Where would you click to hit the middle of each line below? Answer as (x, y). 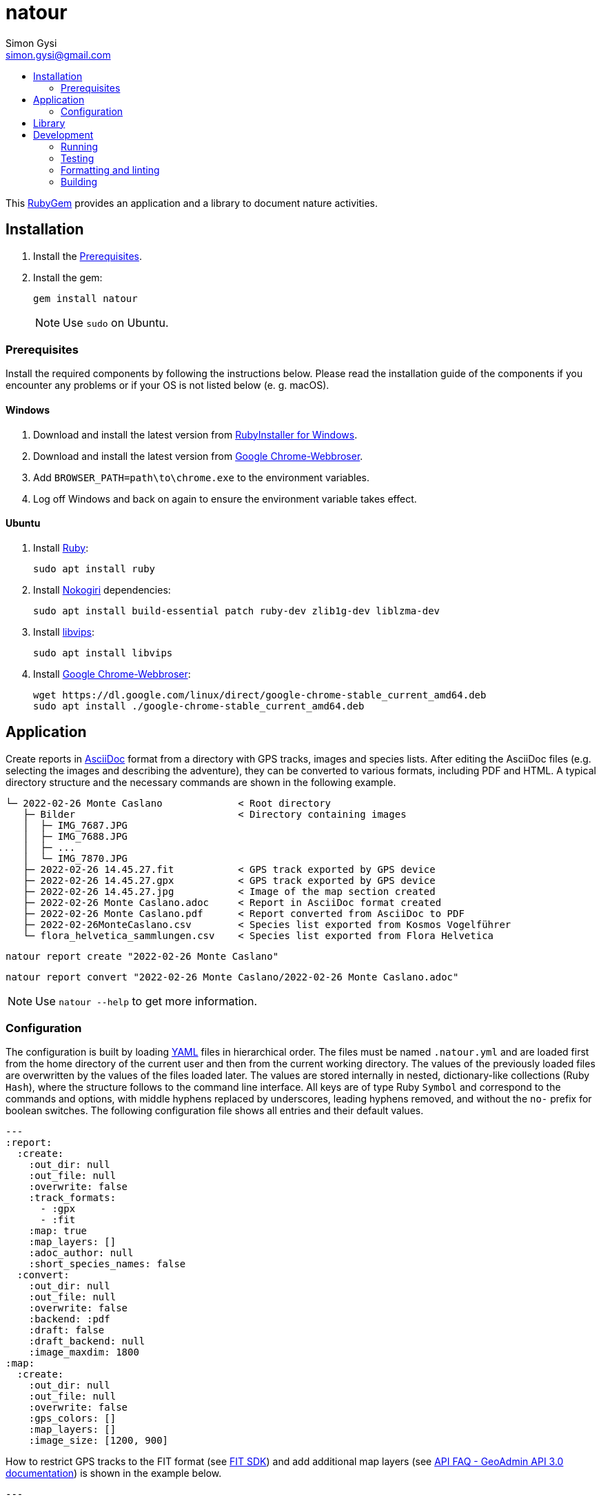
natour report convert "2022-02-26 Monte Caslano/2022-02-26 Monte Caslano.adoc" (232, 977)
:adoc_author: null (81, 1253)
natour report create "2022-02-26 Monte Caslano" (142, 956)
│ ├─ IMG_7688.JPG (75, 836)
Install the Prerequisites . (88, 256)
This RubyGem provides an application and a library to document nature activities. (192, 203)
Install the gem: (68, 277)
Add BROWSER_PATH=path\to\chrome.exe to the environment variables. (201, 477)
